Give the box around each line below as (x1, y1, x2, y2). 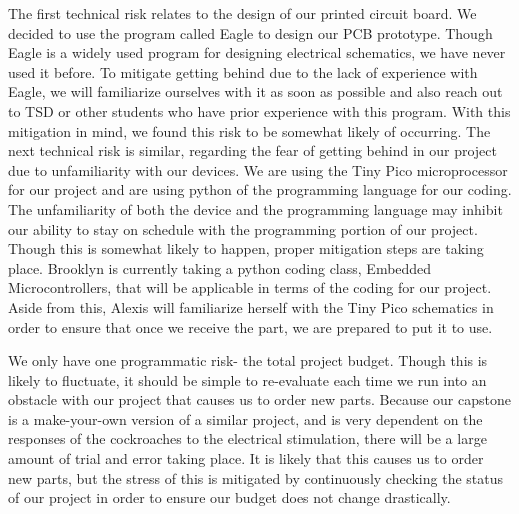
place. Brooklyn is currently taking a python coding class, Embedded (8, 257, 432, 278)
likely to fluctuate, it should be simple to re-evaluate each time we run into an (8, 369, 487, 390)
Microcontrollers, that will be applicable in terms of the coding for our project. (8, 277, 492, 298)
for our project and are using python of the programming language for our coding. (8, 179, 512, 200)
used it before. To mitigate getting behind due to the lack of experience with (8, 61, 478, 82)
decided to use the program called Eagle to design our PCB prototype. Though (8, 22, 493, 43)
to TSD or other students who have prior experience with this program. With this (8, 100, 511, 121)
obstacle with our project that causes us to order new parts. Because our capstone (8, 389, 511, 410)
